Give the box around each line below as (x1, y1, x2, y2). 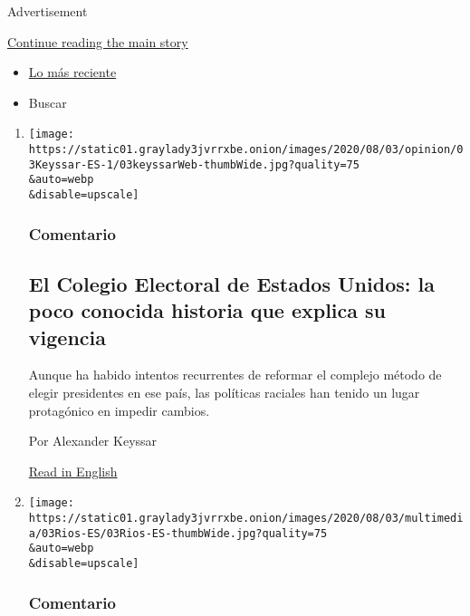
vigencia (28, 322, 106, 351)
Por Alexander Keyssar (28, 431, 158, 450)
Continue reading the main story (7, 32, 188, 51)
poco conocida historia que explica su (28, 296, 387, 324)
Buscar (28, 92, 67, 111)
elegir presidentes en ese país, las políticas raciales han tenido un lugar (28, 383, 420, 402)
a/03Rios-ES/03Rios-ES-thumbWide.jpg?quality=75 (28, 526, 328, 540)
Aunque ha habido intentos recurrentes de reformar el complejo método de (28, 365, 442, 384)
